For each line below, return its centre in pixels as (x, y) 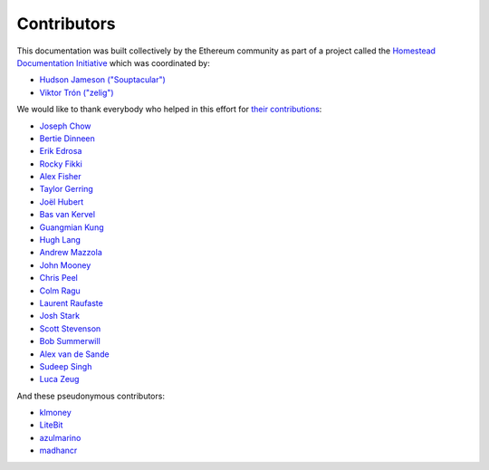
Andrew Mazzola (71, 253)
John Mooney (65, 265)
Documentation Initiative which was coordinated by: (113, 62)
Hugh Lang (60, 240)
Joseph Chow (65, 126)
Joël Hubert (62, 201)
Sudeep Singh (66, 366)
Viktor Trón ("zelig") (77, 92)
